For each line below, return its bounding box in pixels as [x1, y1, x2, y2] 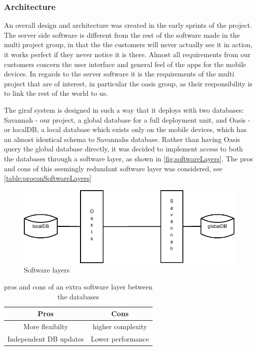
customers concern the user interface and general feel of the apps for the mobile [4, 59, 247, 69]
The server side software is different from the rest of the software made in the [4, 29, 240, 40]
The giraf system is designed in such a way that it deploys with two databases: [4, 104, 244, 115]
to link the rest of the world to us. [4, 88, 108, 98]
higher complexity [92, 321, 147, 332]
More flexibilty [23, 321, 68, 332]
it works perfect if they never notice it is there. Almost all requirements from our [4, 49, 251, 59]
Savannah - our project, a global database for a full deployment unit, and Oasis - [4, 114, 251, 125]
